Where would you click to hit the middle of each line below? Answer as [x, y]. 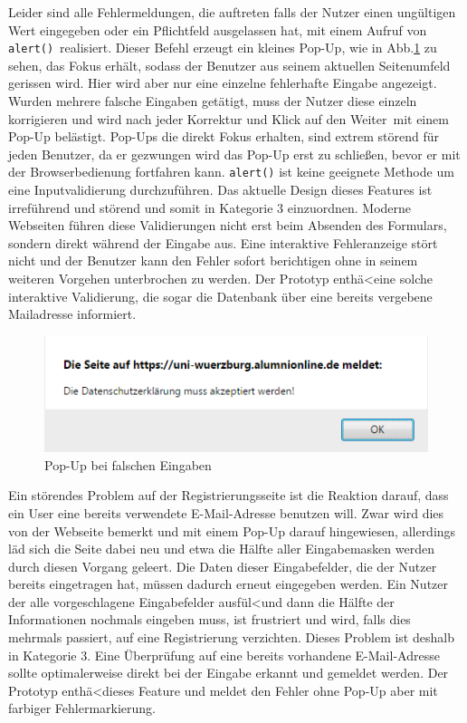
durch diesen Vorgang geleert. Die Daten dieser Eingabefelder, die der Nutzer [223, 566]
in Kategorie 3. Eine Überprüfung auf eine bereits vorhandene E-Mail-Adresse [224, 655]
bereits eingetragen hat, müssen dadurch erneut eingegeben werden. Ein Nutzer [229, 584]
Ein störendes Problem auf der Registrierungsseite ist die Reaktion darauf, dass [229, 495]
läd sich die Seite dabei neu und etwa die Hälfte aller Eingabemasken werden [221, 549]
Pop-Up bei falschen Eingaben [128, 464]
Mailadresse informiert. [72, 314]
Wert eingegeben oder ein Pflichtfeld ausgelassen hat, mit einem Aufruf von [218, 29]
